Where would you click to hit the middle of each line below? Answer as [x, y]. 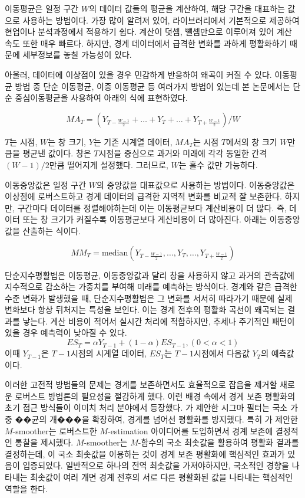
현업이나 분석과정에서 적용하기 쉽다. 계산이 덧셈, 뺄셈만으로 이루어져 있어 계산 [148, 32]
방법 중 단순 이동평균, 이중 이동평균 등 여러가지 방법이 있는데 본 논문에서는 [152, 86]
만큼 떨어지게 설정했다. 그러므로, [109, 164]
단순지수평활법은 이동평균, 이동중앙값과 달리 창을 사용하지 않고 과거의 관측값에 [150, 275]
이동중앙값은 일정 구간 [46, 184]
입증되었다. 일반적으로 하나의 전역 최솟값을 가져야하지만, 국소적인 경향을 [156, 465]
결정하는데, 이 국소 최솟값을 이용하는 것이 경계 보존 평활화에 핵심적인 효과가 [145, 453]
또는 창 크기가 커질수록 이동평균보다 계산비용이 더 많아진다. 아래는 [145, 219]
